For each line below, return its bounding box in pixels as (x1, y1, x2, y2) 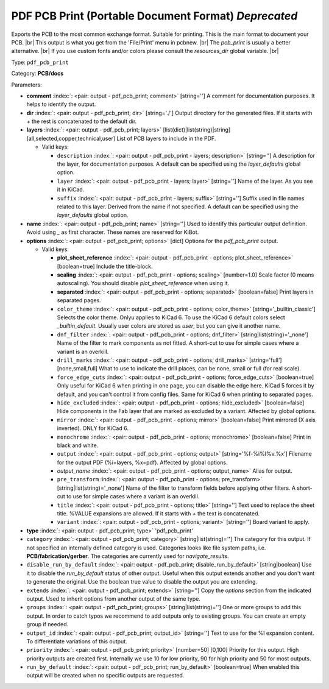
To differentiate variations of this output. (26, 637, 127, 645)
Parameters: (11, 81, 42, 88)
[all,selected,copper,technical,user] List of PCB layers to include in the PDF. (26, 135, 216, 142)
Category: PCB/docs (11, 70, 64, 77)
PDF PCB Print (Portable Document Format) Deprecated (11, 9, 298, 23)
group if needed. (26, 621, 69, 628)
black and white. (57, 442, 99, 449)
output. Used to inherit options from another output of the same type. (26, 595, 201, 602)
